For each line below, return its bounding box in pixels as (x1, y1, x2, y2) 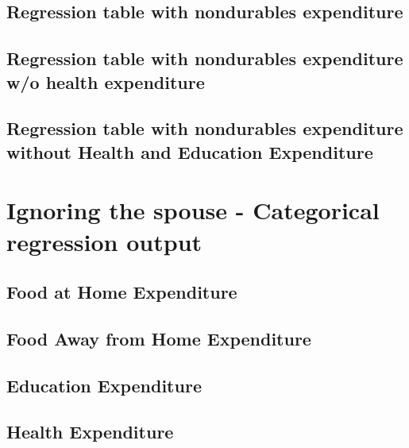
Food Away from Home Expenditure (6, 326, 311, 350)
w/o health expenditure (6, 69, 205, 94)
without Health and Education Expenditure (6, 139, 373, 164)
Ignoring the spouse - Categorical (6, 194, 380, 226)
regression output (6, 225, 203, 257)
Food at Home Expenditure (6, 280, 237, 304)
